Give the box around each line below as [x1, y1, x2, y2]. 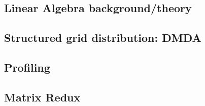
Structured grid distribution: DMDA [4, 30, 201, 45]
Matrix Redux [4, 89, 81, 104]
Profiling [4, 59, 50, 75]
